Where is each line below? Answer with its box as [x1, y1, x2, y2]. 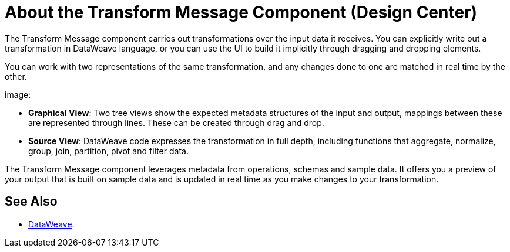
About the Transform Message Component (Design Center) [5, 2, 478, 22]
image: [5, 89, 31, 100]
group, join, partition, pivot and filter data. [28, 145, 189, 156]
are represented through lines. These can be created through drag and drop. [28, 117, 324, 128]
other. [5, 71, 27, 81]
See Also [5, 194, 58, 209]
